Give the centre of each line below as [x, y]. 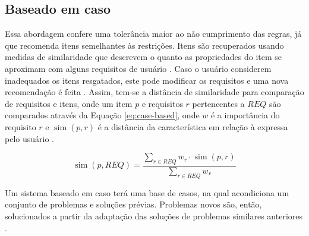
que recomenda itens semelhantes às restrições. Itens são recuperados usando [144, 45]
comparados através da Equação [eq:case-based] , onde [102, 115]
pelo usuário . [29, 138]
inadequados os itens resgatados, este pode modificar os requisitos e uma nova [147, 80]
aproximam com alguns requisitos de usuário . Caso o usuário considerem [138, 68]
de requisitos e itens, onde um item [69, 103]
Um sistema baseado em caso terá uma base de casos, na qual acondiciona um [147, 192]
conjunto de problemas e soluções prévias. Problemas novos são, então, [133, 204]
